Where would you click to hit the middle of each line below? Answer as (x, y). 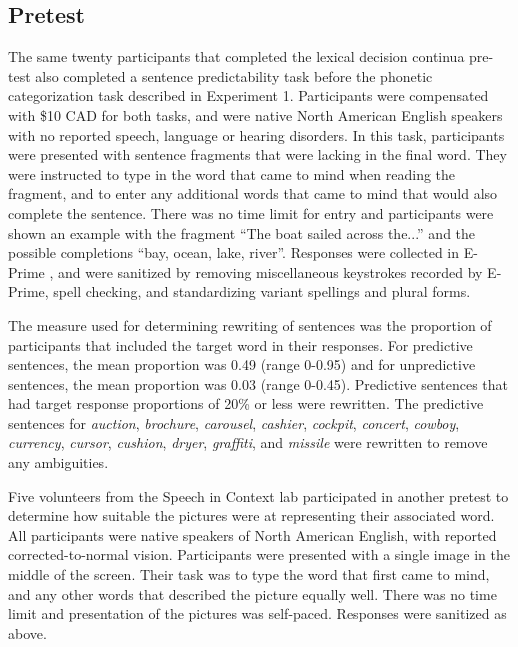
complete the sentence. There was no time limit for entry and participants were (251, 212)
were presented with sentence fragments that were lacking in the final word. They (257, 154)
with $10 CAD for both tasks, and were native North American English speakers (255, 114)
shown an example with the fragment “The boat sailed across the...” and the (242, 232)
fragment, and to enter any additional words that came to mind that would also (253, 193)
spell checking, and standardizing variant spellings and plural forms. (262, 291)
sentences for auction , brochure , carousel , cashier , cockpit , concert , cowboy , (234, 422)
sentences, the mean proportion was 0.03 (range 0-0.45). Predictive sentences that (258, 383)
